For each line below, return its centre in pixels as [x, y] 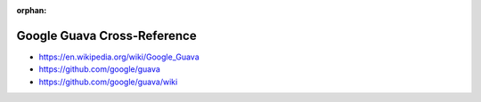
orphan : [32, 10]
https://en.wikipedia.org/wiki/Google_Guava [119, 57]
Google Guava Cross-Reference [106, 35]
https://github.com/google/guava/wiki [108, 82]
